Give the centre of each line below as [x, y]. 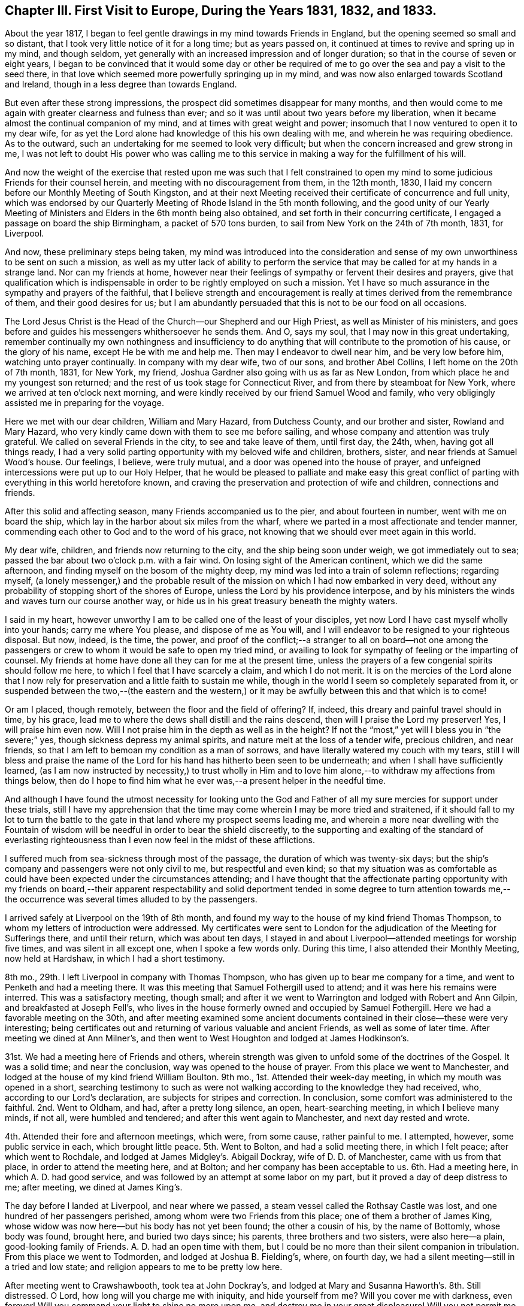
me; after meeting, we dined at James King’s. [94, 1187]
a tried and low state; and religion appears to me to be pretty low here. [144, 1267]
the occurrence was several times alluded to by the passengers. [131, 899]
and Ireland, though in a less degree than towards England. [121, 84]
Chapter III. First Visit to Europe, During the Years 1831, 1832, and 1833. [221, 10]
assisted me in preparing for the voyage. [84, 403]
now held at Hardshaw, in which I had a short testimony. [115, 959]
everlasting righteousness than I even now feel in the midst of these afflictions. [160, 840]
